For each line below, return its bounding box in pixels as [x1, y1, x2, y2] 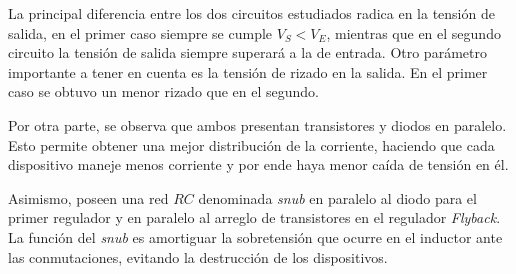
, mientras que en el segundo [326, 22, 501, 43]
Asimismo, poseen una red [8, 187, 169, 208]
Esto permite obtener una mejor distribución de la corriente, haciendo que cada [8, 134, 495, 155]
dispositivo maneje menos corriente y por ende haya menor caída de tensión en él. [8, 154, 509, 175]
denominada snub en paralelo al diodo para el [198, 187, 477, 208]
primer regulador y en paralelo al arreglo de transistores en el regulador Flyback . [8, 207, 501, 228]
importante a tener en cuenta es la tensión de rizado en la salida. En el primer [8, 61, 488, 82]
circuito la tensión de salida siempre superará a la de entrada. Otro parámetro [8, 42, 487, 63]
